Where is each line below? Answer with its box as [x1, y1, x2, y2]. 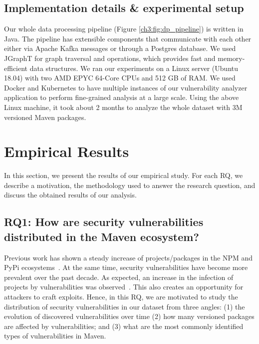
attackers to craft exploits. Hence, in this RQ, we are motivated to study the [4, 291, 238, 302]
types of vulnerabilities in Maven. [4, 330, 106, 341]
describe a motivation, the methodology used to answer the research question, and [4, 179, 256, 190]
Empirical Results [4, 141, 129, 161]
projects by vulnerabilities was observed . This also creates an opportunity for [4, 281, 244, 292]
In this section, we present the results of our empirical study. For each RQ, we [4, 170, 243, 180]
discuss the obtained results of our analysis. [4, 189, 137, 200]
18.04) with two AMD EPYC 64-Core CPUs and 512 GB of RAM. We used [4, 72, 236, 83]
